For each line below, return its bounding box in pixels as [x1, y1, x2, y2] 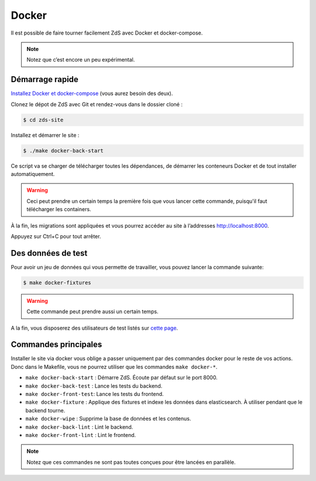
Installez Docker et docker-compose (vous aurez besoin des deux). [11, 90, 173, 97]
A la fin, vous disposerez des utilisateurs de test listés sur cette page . [11, 324, 178, 331]
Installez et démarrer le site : [11, 131, 80, 138]
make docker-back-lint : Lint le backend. [25, 423, 133, 431]
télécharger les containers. [26, 206, 91, 213]
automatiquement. [11, 170, 55, 177]
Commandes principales [11, 340, 102, 350]
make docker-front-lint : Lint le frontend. [25, 431, 136, 438]
